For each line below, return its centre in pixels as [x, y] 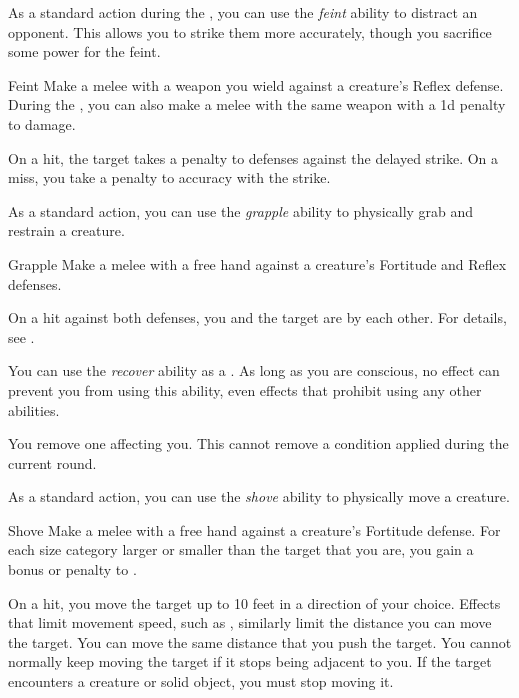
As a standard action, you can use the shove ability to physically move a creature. [259, 496]
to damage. [42, 123]
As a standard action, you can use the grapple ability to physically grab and [241, 210]
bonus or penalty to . [72, 569]
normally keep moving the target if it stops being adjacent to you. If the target [250, 661]
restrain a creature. [66, 230]
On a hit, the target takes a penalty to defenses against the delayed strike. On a [253, 157]
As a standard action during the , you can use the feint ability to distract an [243, 12]
